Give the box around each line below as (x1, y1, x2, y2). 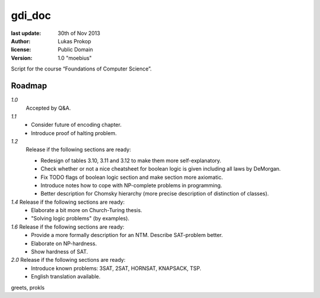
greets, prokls (11, 284, 45, 291)
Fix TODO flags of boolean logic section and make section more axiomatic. (40, 174, 223, 181)
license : (11, 46, 31, 53)
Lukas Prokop (57, 37, 91, 44)
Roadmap (11, 81, 47, 91)
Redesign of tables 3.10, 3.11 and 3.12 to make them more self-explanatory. (40, 157, 222, 164)
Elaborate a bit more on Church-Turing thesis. (31, 207, 142, 214)
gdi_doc (11, 9, 52, 22)
